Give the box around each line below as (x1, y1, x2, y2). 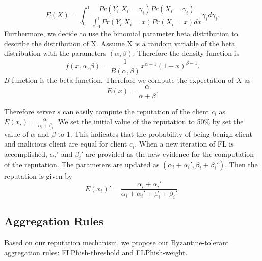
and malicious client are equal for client (4, 138, 127, 149)
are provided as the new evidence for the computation (86, 148, 254, 159)
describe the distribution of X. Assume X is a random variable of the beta (4, 38, 235, 48)
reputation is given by (4, 170, 72, 181)
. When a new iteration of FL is (135, 138, 234, 149)
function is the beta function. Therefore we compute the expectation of (12, 75, 234, 85)
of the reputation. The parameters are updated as (4, 159, 160, 169)
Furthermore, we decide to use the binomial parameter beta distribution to (4, 28, 238, 39)
